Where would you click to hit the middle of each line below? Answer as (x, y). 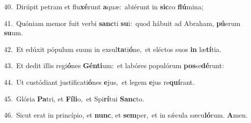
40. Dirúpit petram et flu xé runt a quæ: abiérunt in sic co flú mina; (104, 6)
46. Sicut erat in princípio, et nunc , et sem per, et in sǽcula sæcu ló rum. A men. (126, 115)
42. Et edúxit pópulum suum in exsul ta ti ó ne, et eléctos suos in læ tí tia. (113, 49)
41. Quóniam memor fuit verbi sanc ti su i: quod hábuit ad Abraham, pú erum (122, 23)
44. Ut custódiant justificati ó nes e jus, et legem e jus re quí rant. (99, 82)
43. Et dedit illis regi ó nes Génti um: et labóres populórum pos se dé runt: (114, 65)
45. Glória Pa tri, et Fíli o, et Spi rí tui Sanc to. (74, 98)
